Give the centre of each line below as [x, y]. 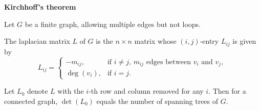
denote [37, 91]
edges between [168, 62]
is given [244, 41]
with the [71, 91]
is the [104, 41]
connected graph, [31, 101]
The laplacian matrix [37, 41]
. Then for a [227, 91]
